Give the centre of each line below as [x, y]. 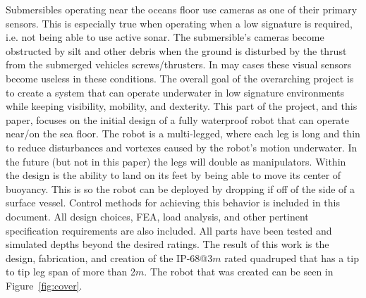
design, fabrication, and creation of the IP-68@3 [109, 257]
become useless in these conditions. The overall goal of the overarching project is [180, 78]
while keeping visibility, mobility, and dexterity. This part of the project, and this [182, 106]
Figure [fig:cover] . [44, 285]
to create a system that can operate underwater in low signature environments [175, 92]
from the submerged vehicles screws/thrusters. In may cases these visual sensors [178, 64]
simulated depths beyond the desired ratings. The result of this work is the [167, 244]
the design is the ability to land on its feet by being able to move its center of [173, 175]
